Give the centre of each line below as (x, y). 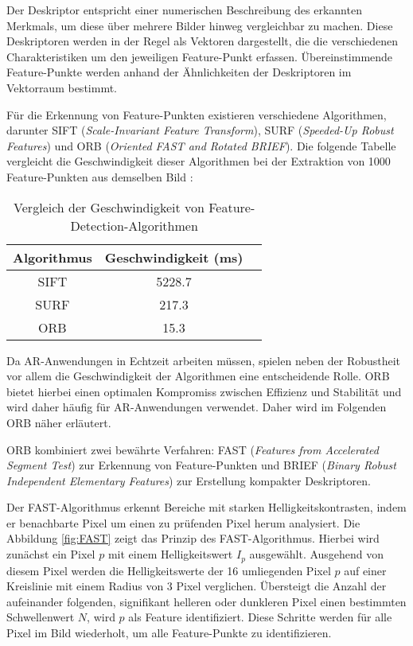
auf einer (365, 570)
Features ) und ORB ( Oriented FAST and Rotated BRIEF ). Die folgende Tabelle (201, 145)
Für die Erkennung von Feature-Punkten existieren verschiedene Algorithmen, (197, 114)
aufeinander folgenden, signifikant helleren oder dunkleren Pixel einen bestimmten (206, 601)
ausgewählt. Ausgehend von (317, 554)
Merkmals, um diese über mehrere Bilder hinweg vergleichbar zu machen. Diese (200, 25)
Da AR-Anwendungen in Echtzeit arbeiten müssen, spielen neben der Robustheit (204, 360)
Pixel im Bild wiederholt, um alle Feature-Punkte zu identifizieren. (169, 632)
